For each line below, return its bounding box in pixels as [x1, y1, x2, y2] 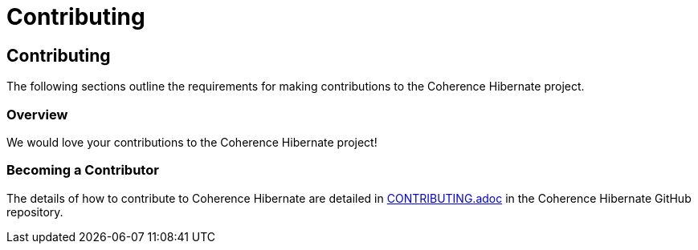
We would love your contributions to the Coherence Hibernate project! [6, 135, 378, 149]
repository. [6, 204, 63, 219]
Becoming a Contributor [6, 162, 159, 179]
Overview [6, 106, 68, 123]
